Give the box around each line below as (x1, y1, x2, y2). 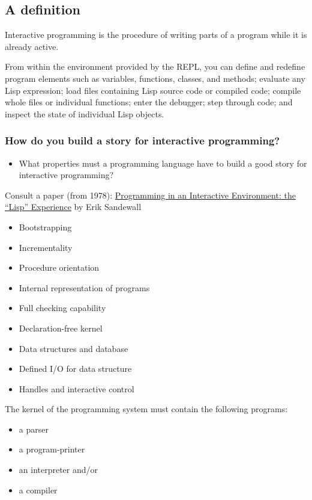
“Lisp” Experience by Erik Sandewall (5, 200, 142, 213)
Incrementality (19, 241, 73, 253)
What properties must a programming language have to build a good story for (19, 156, 307, 169)
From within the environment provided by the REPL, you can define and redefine (5, 60, 305, 73)
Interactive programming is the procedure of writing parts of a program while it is (5, 28, 307, 41)
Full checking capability (19, 301, 106, 314)
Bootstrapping (19, 220, 72, 233)
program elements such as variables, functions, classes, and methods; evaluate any (5, 72, 305, 84)
